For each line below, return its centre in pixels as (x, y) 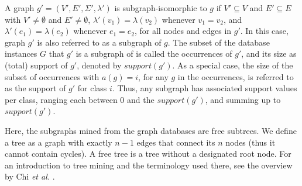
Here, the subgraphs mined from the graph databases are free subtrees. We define (151, 130)
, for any (153, 76)
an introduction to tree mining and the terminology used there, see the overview (149, 165)
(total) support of (36, 65)
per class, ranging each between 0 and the (80, 99)
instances (21, 54)
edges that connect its (176, 142)
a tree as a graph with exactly (59, 142)
